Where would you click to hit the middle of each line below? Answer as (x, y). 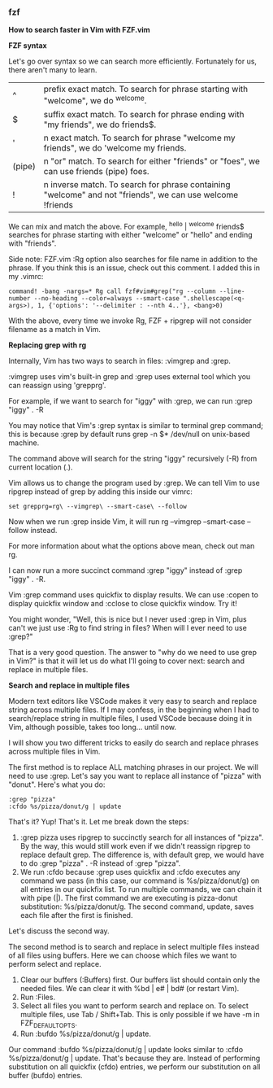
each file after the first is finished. (76, 915)
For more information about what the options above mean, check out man (132, 546)
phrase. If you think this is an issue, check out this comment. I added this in (134, 268)
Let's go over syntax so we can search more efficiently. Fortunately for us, (133, 61)
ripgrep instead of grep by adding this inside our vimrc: (101, 492)
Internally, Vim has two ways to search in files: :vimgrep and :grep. (120, 361)
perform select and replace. (55, 964)
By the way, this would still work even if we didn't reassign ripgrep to (135, 846)
